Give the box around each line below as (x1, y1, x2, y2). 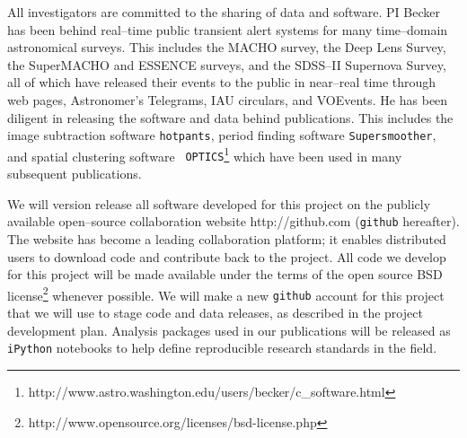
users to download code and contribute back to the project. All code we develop (7, 247, 446, 266)
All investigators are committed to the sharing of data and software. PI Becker (7, 3, 440, 21)
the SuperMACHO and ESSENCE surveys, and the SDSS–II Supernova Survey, (7, 55, 446, 74)
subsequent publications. (7, 164, 142, 183)
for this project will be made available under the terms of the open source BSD (7, 265, 443, 284)
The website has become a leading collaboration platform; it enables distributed (7, 229, 446, 248)
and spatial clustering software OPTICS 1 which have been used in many (7, 144, 402, 165)
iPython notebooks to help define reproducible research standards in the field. (7, 338, 437, 357)
